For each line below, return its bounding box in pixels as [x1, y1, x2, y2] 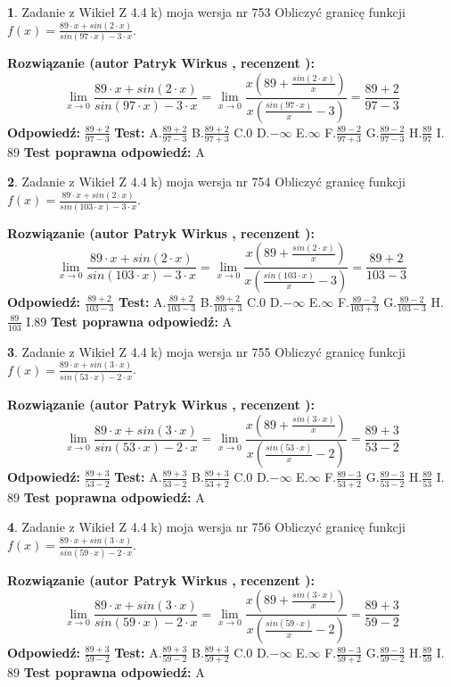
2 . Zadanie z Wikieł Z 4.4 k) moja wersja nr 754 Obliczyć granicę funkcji [7, 172, 406, 191]
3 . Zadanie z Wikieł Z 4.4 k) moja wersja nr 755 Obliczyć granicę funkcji [7, 342, 406, 360]
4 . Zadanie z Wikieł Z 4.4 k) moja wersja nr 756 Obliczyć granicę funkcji [7, 517, 406, 536]
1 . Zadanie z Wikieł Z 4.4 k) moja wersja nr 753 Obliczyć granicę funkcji [7, 3, 406, 21]
